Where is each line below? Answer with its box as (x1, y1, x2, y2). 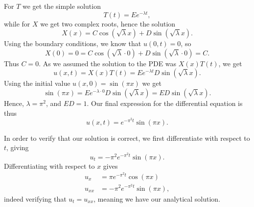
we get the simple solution (22, 1, 101, 11)
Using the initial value (4, 78, 70, 88)
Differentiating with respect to (4, 160, 95, 171)
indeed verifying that (4, 193, 67, 204)
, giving (6, 142, 29, 153)
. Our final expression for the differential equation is (87, 98, 243, 108)
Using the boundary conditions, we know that (4, 38, 141, 49)
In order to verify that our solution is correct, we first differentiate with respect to (4, 132, 250, 143)
